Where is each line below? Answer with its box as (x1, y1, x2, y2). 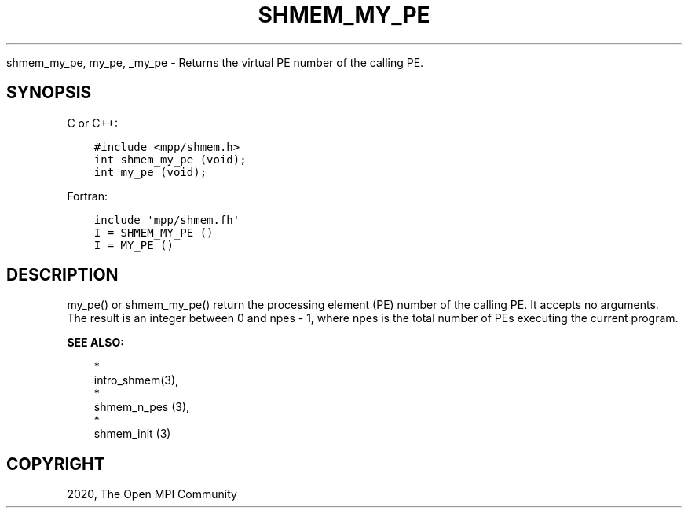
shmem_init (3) (93, 427, 171, 441)
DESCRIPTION (6, 265, 119, 285)
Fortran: (67, 189, 108, 203)
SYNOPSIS (6, 83, 92, 103)
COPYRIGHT (6, 453, 105, 474)
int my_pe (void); (93, 165, 207, 178)
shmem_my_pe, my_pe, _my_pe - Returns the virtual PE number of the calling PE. (6, 55, 424, 69)
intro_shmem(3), (93, 373, 179, 387)
